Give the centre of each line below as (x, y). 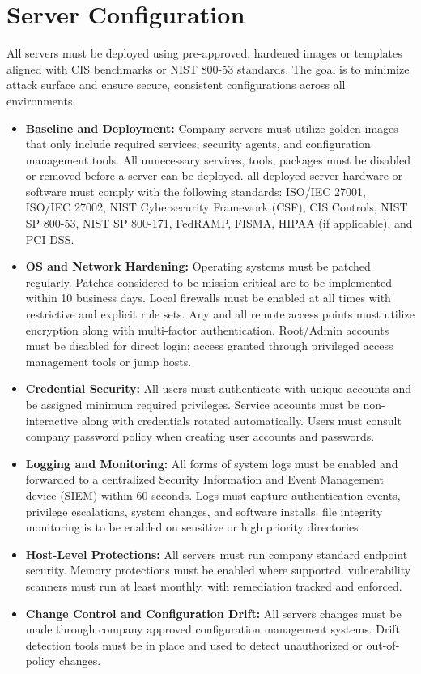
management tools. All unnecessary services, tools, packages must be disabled (218, 159)
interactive (52, 420)
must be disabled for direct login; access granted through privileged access (209, 346)
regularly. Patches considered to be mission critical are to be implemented (208, 282)
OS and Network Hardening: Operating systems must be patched (198, 266)
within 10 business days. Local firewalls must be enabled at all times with (208, 298)
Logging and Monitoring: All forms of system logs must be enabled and (212, 463)
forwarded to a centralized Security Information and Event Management (204, 479)
